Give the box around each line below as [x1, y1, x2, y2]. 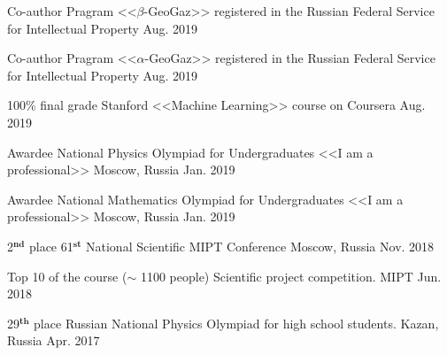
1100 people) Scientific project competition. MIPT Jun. [140, 266, 442, 285]
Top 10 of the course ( [7, 266, 127, 285]
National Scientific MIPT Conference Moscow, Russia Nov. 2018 [86, 236, 435, 255]
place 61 [28, 236, 73, 255]
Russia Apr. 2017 [7, 331, 100, 350]
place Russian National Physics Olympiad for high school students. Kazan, [34, 313, 439, 332]
